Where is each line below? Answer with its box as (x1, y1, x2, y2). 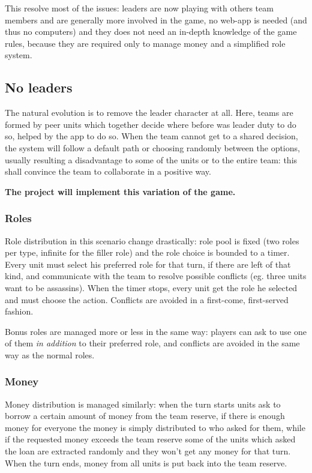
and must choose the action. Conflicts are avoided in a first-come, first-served (5, 293, 289, 306)
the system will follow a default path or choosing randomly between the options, (5, 141, 300, 154)
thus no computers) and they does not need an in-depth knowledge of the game (5, 25, 297, 38)
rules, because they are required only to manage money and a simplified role (5, 37, 286, 49)
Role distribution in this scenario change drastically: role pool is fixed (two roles (5, 234, 299, 247)
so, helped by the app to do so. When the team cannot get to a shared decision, (5, 130, 298, 142)
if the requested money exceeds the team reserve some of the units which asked (5, 433, 296, 445)
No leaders (5, 78, 73, 97)
